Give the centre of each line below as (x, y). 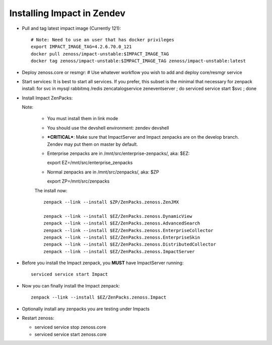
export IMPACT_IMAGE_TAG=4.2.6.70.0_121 (81, 47)
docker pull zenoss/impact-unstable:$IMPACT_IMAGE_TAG (100, 54)
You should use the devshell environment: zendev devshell (108, 128)
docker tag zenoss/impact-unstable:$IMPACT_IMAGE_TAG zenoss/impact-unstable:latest (139, 61)
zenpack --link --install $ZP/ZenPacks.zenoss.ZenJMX (111, 202)
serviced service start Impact (70, 274)
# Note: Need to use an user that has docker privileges (103, 40)
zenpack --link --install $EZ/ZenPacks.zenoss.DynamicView (118, 216)
